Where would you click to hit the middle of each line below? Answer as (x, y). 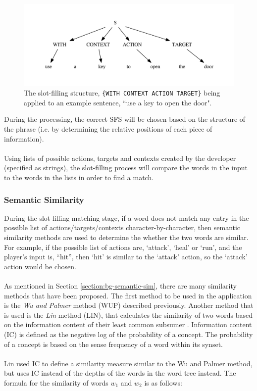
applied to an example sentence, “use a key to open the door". (118, 102)
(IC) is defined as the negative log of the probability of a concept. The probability (128, 334)
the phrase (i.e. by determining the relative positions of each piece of (108, 129)
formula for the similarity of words (56, 382)
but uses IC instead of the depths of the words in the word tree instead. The (120, 373)
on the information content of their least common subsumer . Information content (128, 324)
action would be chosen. (40, 266)
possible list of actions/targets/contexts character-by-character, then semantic (122, 227)
